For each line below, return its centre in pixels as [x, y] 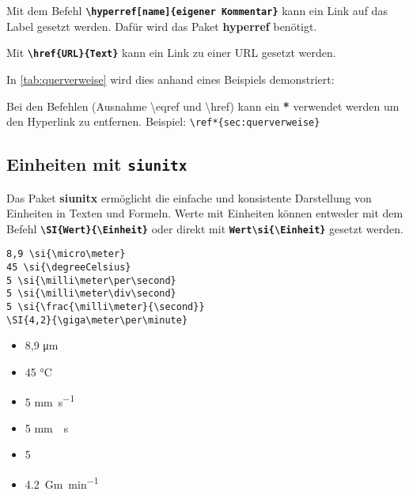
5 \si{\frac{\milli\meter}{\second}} [106, 307]
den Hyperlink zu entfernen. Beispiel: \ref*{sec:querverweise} [163, 121]
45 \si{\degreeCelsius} [69, 268]
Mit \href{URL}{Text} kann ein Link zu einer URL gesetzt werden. [171, 53]
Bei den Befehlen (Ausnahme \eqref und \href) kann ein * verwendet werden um [203, 106]
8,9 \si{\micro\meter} [66, 254]
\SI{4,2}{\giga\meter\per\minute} [97, 320]
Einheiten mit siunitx [97, 164]
